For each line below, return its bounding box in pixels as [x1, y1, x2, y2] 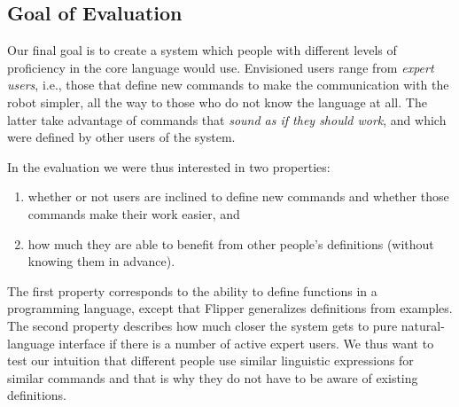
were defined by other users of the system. [7, 128, 236, 146]
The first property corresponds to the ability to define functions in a [7, 281, 377, 300]
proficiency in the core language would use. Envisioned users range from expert [7, 58, 434, 76]
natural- [401, 316, 445, 334]
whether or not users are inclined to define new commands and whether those [27, 187, 449, 206]
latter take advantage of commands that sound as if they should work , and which [7, 110, 447, 129]
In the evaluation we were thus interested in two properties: [7, 157, 331, 176]
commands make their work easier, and [27, 204, 240, 223]
